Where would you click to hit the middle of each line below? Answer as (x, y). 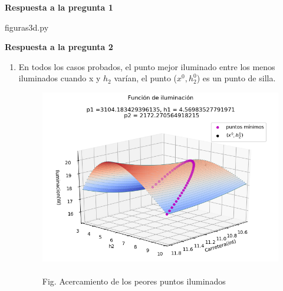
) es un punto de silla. (236, 78)
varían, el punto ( (146, 78)
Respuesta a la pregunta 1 (59, 7)
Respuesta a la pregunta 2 (59, 47)
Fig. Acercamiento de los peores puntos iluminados (134, 281)
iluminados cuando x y (60, 78)
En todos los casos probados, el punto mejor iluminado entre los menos (147, 66)
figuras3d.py (27, 27)
